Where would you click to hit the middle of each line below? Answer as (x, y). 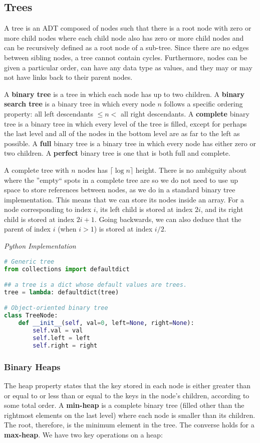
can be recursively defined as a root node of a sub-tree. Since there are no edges (126, 47)
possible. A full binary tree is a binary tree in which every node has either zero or (130, 143)
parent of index (28, 229)
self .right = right (65, 345)
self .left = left (61, 338)
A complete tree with (37, 170)
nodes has (93, 170)
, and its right (222, 209)
